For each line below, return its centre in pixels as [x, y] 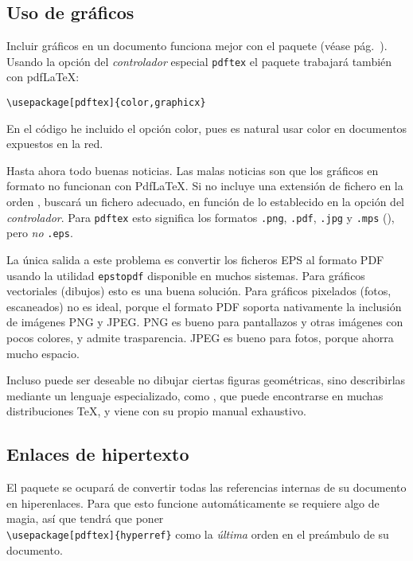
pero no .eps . [40, 233]
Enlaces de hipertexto [98, 454]
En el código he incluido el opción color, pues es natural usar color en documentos [207, 128]
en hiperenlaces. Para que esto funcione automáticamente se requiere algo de [193, 503]
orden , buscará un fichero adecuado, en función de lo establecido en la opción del [206, 202]
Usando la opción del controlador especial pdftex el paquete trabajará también [199, 61]
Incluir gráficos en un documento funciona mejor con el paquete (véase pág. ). [197, 46]
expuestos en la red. [55, 144]
